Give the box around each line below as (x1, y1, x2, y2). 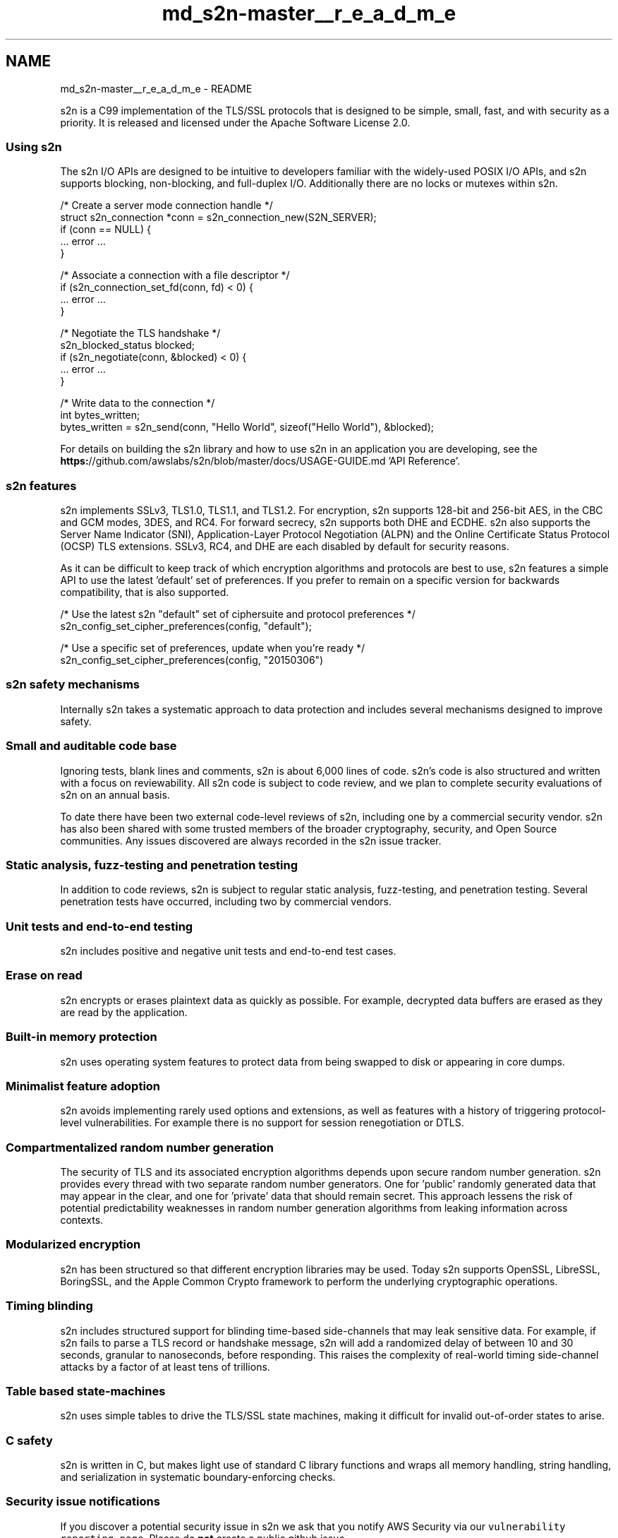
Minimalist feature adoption (6, 1078, 161, 1093)
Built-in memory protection (6, 1030, 157, 1044)
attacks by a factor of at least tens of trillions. (60, 1360, 270, 1373)
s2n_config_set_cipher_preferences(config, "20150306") (60, 654, 324, 667)
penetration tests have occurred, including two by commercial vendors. (60, 895, 392, 908)
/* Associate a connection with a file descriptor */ (60, 269, 290, 282)
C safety (6, 1433, 53, 1448)
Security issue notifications (6, 1494, 160, 1509)
